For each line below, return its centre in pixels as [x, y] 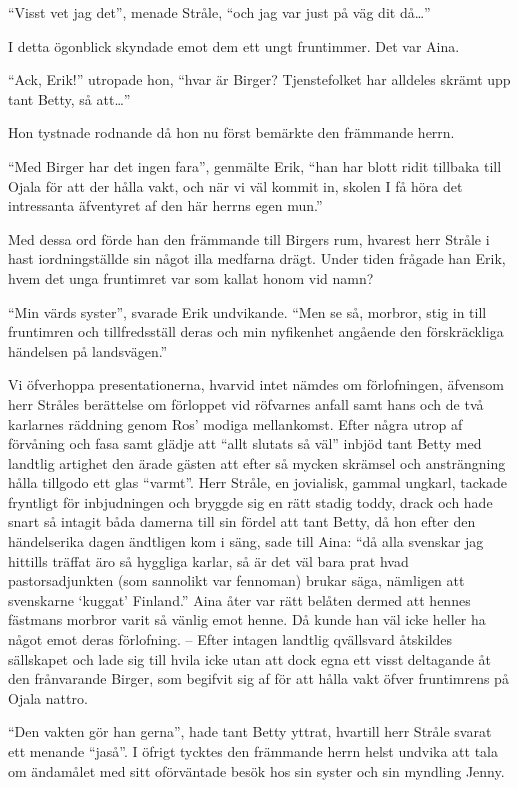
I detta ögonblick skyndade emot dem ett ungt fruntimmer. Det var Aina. [234, 45]
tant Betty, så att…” [69, 98]
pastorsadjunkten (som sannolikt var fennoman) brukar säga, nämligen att [236, 580]
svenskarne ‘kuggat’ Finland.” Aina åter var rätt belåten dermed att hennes [239, 599]
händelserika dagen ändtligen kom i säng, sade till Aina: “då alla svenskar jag [246, 541]
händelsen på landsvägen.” [88, 350]
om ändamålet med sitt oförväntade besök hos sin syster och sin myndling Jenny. [256, 770]
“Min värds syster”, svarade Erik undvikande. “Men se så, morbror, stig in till [247, 311]
